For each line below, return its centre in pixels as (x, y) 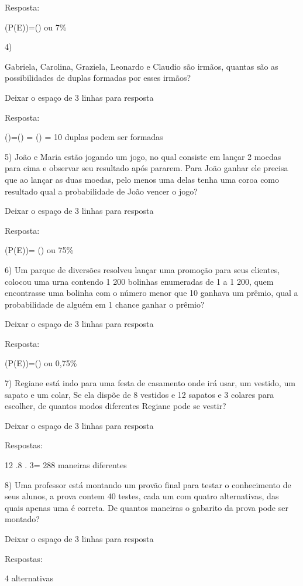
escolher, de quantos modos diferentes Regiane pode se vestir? (116, 406)
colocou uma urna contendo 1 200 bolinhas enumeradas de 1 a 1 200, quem (139, 281)
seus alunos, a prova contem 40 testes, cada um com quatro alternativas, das (142, 496)
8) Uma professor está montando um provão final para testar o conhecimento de (148, 484)
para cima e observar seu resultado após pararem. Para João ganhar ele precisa (147, 168)
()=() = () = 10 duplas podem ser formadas (84, 137)
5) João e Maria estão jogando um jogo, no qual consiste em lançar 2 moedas (143, 156)
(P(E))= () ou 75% (39, 250)
